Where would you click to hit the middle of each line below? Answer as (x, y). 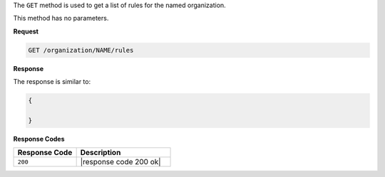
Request (26, 31)
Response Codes (39, 139)
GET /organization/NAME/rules (81, 50)
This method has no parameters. (61, 18)
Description (101, 153)
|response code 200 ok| (120, 162)
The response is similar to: (52, 82)
